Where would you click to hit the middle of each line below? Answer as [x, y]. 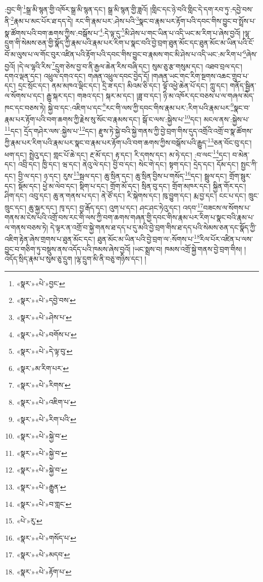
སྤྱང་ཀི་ [249, 164]
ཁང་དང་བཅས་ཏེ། [25, 107]
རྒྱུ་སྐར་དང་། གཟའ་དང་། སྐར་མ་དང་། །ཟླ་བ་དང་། [104, 96]
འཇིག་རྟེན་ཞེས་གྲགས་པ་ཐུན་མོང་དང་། [50, 239]
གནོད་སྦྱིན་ [243, 86]
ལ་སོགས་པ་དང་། [24, 96]
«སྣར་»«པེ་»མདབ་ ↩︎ [43, 554]
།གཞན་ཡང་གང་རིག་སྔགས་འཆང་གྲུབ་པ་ [200, 75]
